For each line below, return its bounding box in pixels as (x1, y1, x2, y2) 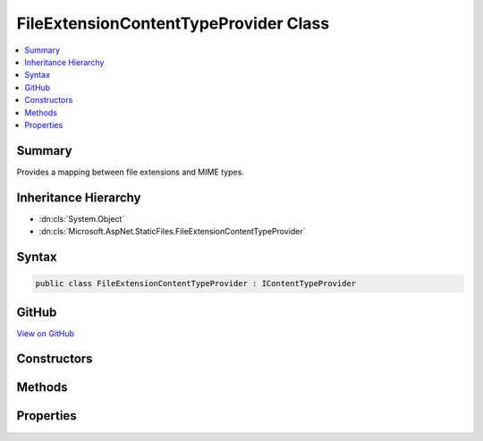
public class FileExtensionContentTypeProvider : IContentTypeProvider (35, 278, 357, 289)
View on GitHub (16, 327, 75, 339)
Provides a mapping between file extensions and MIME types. (16, 166, 245, 177)
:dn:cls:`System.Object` (38, 213, 125, 224)
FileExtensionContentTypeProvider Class (16, 13, 330, 33)
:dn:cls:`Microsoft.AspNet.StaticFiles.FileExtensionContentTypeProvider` (38, 226, 306, 237)
